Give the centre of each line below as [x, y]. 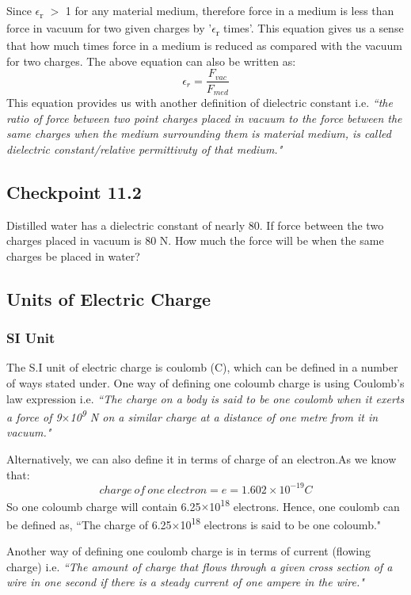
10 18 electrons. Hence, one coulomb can [304, 505]
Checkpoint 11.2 [74, 191]
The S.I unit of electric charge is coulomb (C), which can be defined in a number [202, 367]
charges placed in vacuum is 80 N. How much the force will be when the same [195, 240]
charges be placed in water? [73, 256]
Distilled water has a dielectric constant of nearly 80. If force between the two [195, 225]
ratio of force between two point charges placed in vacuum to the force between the [204, 118]
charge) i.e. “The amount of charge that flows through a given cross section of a [200, 566]
